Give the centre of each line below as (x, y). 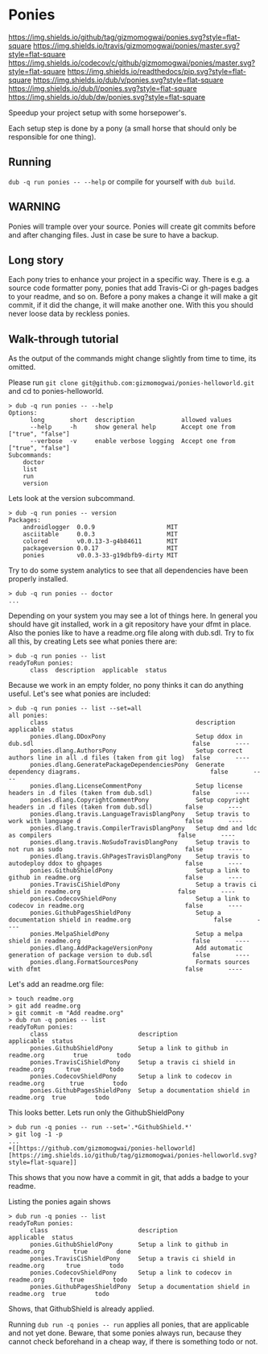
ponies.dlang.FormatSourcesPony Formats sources (140, 963)
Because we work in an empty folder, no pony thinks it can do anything (126, 685)
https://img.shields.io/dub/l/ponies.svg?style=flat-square (103, 88)
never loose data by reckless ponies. (69, 314)
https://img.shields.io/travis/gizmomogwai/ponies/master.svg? (136, 45)
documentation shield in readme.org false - (135, 920)
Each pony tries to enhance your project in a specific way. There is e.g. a (129, 279)
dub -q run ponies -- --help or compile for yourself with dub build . (122, 181)
